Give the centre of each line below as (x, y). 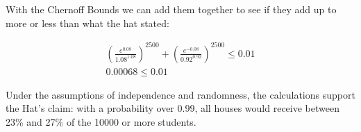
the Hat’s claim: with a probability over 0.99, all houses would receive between (173, 108)
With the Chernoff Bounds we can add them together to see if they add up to (171, 9)
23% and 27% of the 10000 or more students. (101, 121)
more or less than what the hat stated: (87, 23)
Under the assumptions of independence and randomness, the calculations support (180, 94)
